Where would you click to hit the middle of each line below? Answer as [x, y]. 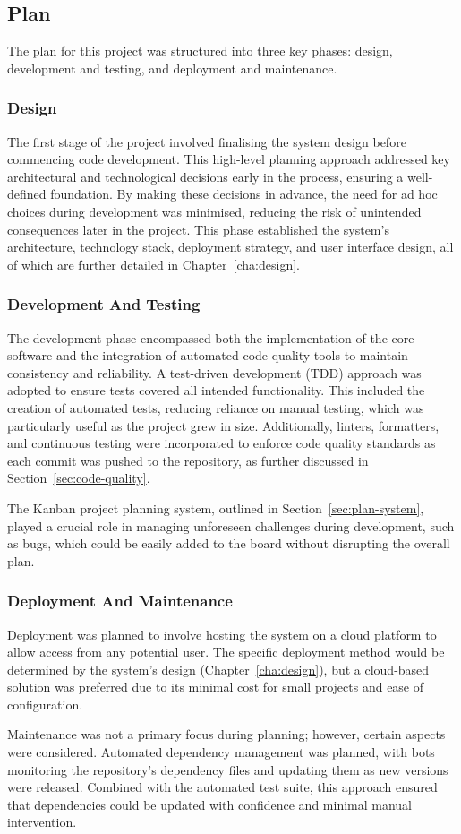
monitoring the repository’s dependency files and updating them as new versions [228, 769]
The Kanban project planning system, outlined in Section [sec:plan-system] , [216, 507]
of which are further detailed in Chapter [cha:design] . [154, 264]
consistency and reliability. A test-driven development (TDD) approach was [214, 372]
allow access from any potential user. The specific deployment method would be [226, 652]
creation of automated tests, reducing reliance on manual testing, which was [216, 407]
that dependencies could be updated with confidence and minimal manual [210, 804]
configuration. [45, 704]
